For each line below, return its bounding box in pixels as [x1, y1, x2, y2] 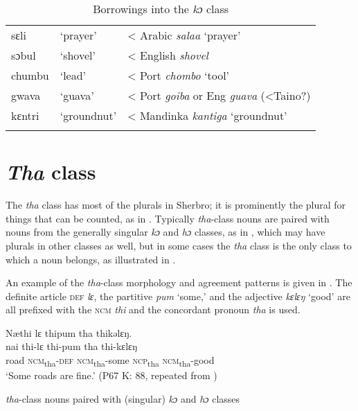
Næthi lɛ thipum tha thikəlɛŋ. [6, 325, 132, 340]
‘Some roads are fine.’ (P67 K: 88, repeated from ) [6, 368, 217, 383]
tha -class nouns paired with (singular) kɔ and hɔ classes [6, 391, 240, 405]
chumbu [11, 67, 49, 83]
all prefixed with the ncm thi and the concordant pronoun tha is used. [6, 302, 301, 317]
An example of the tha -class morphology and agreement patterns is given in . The [6, 275, 352, 290]
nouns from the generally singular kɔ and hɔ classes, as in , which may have [6, 225, 325, 239]
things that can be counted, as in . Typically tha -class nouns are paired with [6, 211, 330, 225]
